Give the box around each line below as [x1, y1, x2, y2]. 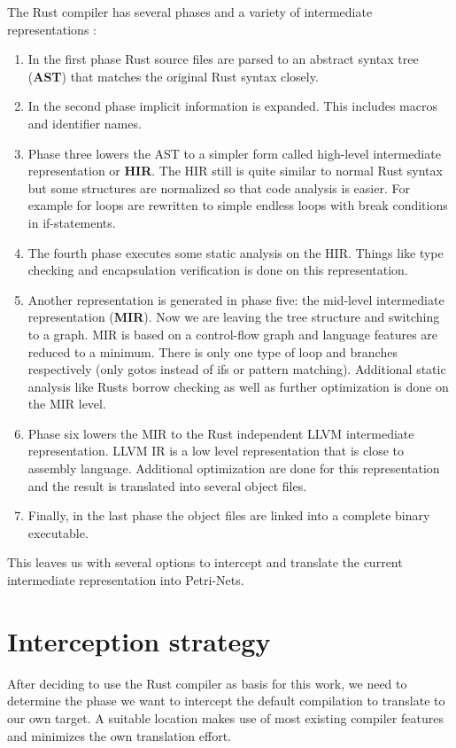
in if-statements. [27, 213, 116, 231]
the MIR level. [27, 394, 106, 413]
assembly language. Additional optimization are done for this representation [27, 459, 440, 478]
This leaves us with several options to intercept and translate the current [7, 553, 403, 572]
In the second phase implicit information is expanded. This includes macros [27, 97, 437, 115]
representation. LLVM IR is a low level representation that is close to [27, 441, 404, 460]
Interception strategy [7, 622, 271, 658]
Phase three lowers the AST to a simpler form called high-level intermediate [27, 144, 441, 162]
